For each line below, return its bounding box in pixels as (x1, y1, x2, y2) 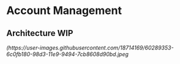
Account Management (6, 4, 122, 18)
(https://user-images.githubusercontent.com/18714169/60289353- (6, 44, 174, 51)
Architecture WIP (6, 28, 73, 38)
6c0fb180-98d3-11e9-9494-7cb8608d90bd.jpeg (6, 51, 129, 58)
